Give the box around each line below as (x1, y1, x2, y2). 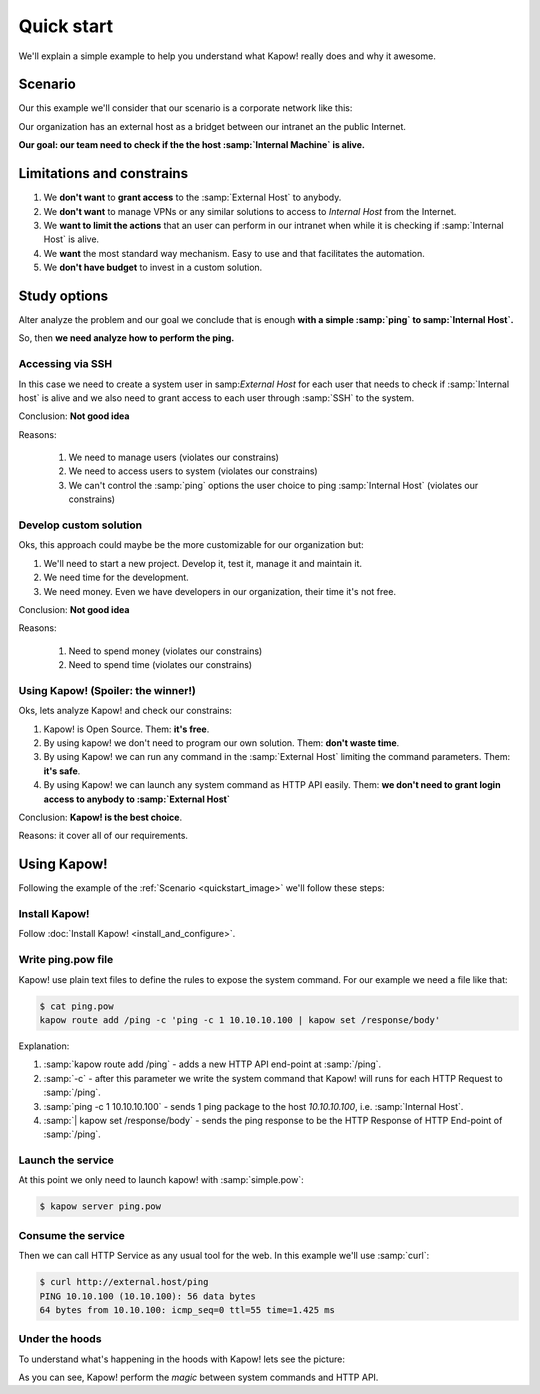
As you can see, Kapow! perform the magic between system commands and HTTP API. (18, 1371, 379, 1384)
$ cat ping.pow (39, 1000, 114, 1012)
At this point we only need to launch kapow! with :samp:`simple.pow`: (18, 1174, 304, 1186)
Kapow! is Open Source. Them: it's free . (43, 723, 210, 735)
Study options (18, 287, 109, 304)
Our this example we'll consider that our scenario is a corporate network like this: (18, 102, 353, 114)
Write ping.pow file (18, 953, 114, 967)
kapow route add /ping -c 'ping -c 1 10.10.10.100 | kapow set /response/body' (39, 1014, 441, 1025)
